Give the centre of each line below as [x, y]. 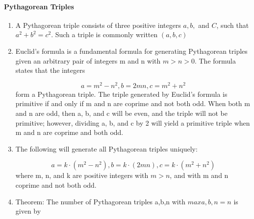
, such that [233, 25]
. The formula [215, 60]
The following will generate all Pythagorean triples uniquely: [106, 148]
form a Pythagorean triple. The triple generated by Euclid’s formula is [121, 94]
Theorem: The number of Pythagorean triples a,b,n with [100, 201]
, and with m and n [199, 175]
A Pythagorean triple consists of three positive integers [98, 25]
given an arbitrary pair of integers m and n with [88, 60]
